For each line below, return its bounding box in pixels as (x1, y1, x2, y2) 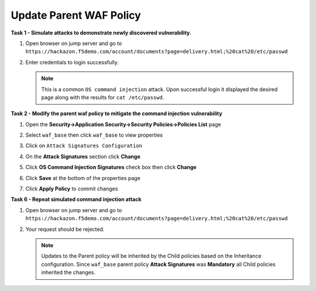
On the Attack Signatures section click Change (25, 153, 140, 160)
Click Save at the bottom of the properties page (25, 174, 140, 181)
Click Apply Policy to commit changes (25, 185, 118, 192)
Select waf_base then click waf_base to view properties (25, 131, 163, 138)
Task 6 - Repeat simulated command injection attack (11, 196, 142, 203)
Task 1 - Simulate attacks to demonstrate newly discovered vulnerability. (11, 29, 191, 36)
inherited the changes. (41, 269, 96, 276)
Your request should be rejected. (25, 226, 105, 233)
